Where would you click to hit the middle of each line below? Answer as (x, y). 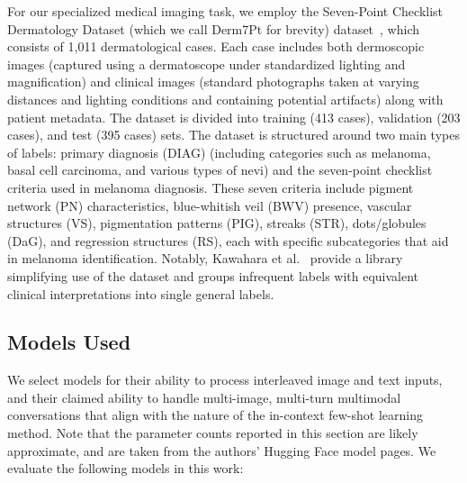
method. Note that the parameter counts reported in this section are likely (213, 433)
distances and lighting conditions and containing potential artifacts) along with (225, 99)
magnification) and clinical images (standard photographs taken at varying (213, 82)
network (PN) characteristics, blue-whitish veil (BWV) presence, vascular (210, 205)
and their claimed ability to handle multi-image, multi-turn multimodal (204, 397)
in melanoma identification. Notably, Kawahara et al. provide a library (205, 258)
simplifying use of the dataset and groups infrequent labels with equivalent (213, 275)
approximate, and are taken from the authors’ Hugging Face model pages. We (222, 450)
